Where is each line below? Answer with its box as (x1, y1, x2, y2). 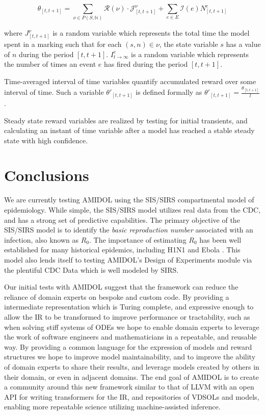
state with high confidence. (4, 135, 88, 145)
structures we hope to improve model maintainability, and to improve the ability (4, 351, 256, 362)
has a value (226, 39, 261, 49)
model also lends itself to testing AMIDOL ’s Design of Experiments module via (4, 254, 252, 265)
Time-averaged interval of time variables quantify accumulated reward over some (4, 75, 256, 86)
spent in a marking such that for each (4, 39, 122, 49)
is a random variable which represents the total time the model (52, 28, 250, 38)
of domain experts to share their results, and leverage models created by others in (4, 361, 259, 372)
